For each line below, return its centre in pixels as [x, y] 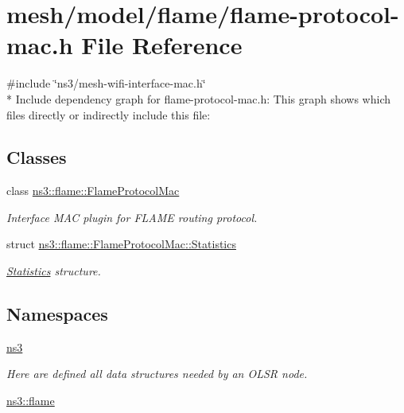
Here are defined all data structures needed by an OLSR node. [157, 374]
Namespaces [57, 314]
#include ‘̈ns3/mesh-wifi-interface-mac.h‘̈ [106, 83]
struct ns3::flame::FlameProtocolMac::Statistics [121, 244]
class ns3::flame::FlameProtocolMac [93, 191]
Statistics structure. [54, 271]
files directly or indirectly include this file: [109, 114]
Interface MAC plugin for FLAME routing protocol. [132, 217]
